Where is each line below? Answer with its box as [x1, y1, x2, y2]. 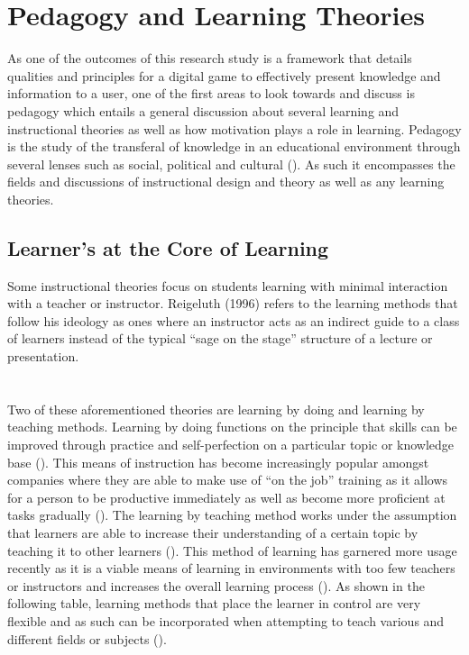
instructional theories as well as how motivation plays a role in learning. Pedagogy [7, 119, 462, 138]
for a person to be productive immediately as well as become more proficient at [7, 487, 446, 506]
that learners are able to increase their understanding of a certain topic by [7, 523, 418, 541]
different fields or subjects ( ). [7, 629, 167, 648]
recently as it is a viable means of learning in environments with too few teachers [7, 559, 455, 578]
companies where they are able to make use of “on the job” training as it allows [7, 470, 448, 489]
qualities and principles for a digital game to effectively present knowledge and [7, 66, 441, 85]
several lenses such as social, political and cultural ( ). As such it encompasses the [7, 154, 455, 173]
